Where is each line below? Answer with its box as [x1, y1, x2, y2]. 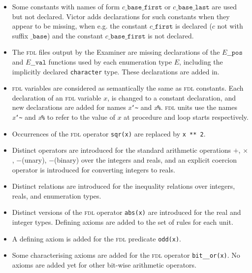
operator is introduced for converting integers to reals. [12, 164, 175, 174]
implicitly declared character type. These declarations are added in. [12, 66, 220, 76]
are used [212, 1, 237, 11]
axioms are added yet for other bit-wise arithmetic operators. [12, 259, 196, 270]
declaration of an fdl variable [12, 92, 101, 102]
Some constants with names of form [12, 1, 120, 11]
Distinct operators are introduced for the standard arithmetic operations [12, 145, 231, 155]
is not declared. [148, 30, 194, 40]
